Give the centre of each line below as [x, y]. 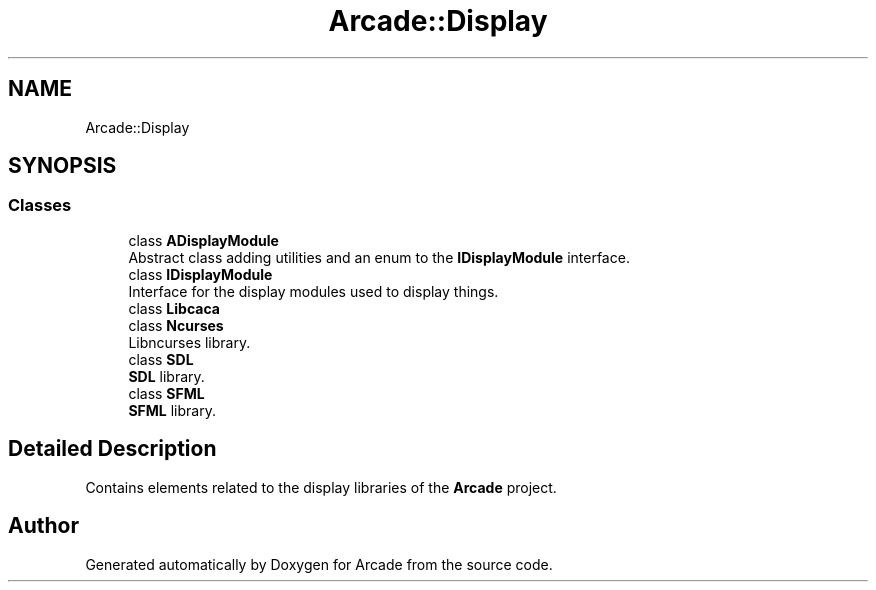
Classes [40, 205]
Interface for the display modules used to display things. [313, 291]
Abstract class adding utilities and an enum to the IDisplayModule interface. [379, 257]
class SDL [161, 359]
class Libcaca [174, 308]
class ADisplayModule [203, 240]
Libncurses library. [189, 342]
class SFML [166, 393]
